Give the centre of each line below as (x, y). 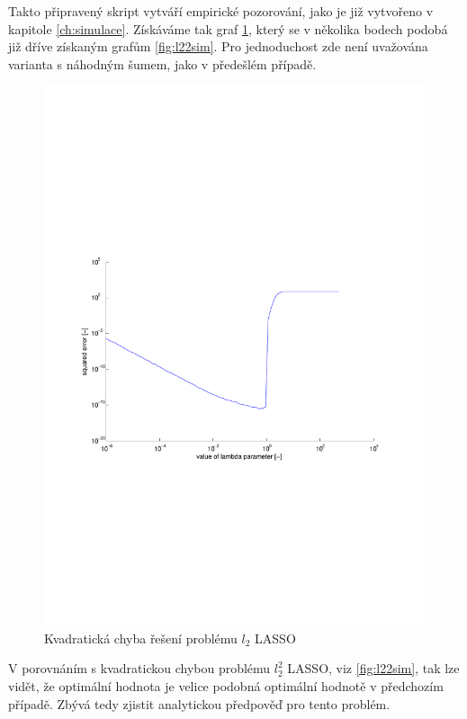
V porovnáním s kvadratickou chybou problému (139, 668)
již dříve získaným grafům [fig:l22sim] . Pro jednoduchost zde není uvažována (218, 46)
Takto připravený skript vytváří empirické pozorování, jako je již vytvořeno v (221, 11)
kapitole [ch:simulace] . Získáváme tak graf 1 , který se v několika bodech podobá (228, 28)
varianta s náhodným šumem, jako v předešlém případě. (162, 63)
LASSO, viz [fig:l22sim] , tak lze (373, 668)
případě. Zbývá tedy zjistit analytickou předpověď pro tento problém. (199, 703)
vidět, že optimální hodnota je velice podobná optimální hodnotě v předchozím (226, 686)
